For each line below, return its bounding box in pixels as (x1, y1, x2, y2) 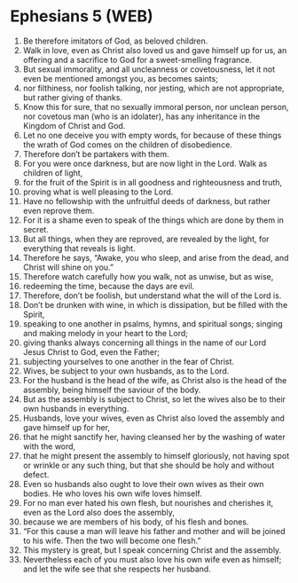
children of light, (22, 167, 83, 178)
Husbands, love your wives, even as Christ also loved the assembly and (22, 413, 285, 423)
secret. (22, 224, 50, 234)
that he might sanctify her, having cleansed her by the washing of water (22, 431, 286, 442)
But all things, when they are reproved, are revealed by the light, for (22, 233, 270, 244)
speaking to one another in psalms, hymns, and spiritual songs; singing (22, 318, 283, 329)
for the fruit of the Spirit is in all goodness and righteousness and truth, (22, 177, 283, 187)
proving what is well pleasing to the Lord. (22, 186, 174, 197)
